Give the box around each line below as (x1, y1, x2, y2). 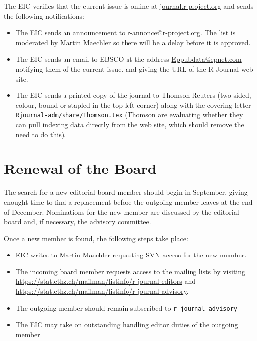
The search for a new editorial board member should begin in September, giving (4, 187, 248, 197)
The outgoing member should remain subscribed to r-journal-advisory (15, 302, 237, 313)
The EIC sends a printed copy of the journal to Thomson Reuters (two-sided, (15, 90, 251, 100)
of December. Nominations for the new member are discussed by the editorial (4, 206, 239, 217)
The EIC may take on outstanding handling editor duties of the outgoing (15, 319, 238, 330)
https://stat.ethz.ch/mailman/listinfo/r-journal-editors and (15, 276, 195, 286)
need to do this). (15, 129, 66, 139)
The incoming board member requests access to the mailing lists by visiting (15, 266, 246, 276)
